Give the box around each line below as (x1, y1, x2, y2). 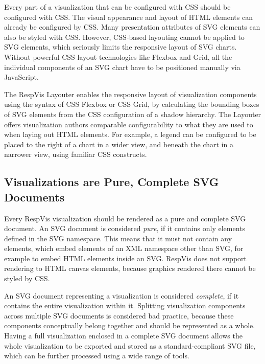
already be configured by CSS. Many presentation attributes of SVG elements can (4, 21, 260, 32)
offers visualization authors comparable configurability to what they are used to (4, 119, 253, 129)
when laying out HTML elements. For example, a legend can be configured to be (4, 129, 256, 140)
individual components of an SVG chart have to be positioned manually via (4, 61, 240, 72)
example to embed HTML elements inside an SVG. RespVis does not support (4, 253, 247, 263)
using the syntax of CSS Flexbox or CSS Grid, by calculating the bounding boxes (4, 99, 259, 109)
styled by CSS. (4, 273, 50, 284)
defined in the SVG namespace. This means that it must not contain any (4, 233, 232, 243)
